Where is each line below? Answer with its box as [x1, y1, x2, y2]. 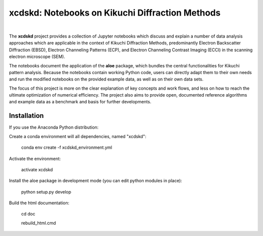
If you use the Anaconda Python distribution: [9, 124, 99, 130]
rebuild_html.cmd [21, 220, 56, 226]
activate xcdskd [21, 166, 53, 173]
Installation [9, 112, 44, 120]
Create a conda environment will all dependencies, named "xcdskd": [9, 133, 147, 139]
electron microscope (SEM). [9, 54, 65, 59]
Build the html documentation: [9, 200, 70, 206]
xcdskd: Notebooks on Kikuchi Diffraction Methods [9, 7, 221, 18]
